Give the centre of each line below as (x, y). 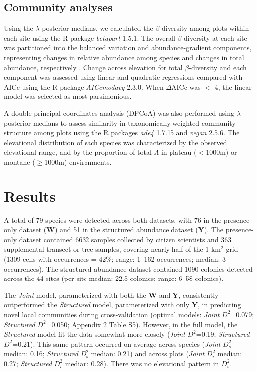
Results (30, 196)
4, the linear (233, 86)
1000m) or (221, 152)
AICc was (186, 86)
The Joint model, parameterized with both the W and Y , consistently (111, 295)
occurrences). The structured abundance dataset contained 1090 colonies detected (128, 268)
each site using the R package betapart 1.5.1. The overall (90, 38)
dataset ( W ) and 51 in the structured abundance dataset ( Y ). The (121, 230)
